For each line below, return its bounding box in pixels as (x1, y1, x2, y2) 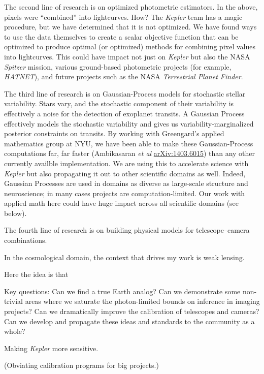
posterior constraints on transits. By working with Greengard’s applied (4, 128, 224, 139)
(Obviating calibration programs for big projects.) (4, 360, 159, 370)
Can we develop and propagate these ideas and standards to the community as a (4, 316, 255, 326)
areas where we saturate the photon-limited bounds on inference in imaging (25, 296, 260, 306)
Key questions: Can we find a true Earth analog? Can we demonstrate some (4, 286, 241, 296)
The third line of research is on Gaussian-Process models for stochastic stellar (4, 88, 246, 99)
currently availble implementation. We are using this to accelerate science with (4, 158, 249, 168)
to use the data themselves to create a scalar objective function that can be (4, 31, 239, 42)
